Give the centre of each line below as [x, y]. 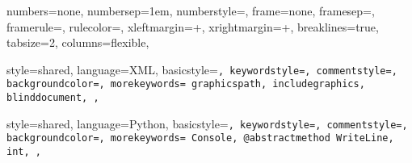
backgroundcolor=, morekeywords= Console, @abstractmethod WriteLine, [200, 138]
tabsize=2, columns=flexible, [78, 42]
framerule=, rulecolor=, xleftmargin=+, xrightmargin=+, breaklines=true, [193, 26]
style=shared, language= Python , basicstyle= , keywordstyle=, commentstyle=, [207, 123]
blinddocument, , [53, 98]
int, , [24, 152]
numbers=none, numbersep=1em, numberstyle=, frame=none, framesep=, [191, 10]
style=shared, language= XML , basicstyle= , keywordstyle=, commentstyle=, [202, 69]
